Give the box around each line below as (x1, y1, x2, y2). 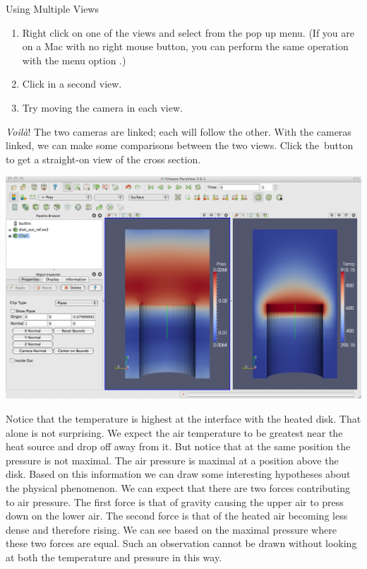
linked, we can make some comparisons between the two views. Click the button (6, 138, 354, 153)
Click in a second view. (22, 76, 122, 91)
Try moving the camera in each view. (22, 100, 183, 115)
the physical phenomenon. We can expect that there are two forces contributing (6, 480, 350, 495)
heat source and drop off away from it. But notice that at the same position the (6, 439, 351, 454)
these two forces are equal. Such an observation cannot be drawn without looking (6, 536, 357, 551)
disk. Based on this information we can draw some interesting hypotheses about (6, 467, 351, 481)
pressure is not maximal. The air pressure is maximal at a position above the (6, 452, 339, 467)
